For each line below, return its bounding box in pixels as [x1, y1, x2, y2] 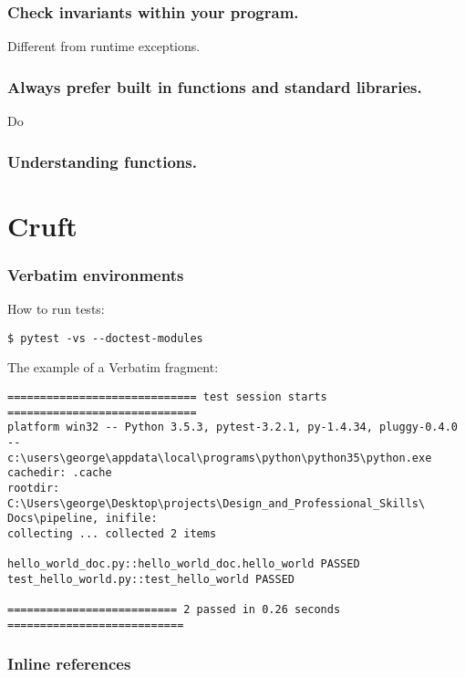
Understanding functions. [7, 150, 197, 172]
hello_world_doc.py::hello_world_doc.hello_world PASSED [7, 557, 360, 571]
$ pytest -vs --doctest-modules [7, 331, 203, 345]
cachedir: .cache [7, 466, 112, 480]
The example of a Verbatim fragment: [7, 358, 219, 377]
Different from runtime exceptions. [7, 36, 201, 56]
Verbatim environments [7, 263, 184, 286]
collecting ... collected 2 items [7, 526, 217, 540]
